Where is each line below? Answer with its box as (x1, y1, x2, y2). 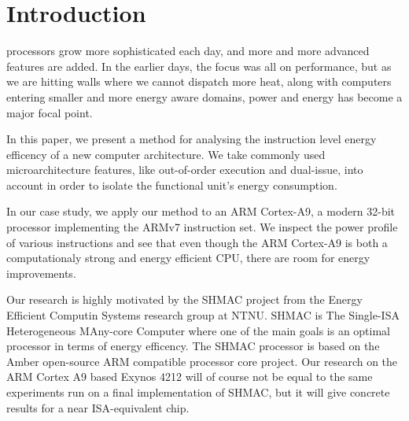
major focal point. (6, 104, 93, 120)
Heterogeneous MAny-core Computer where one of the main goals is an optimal (6, 322, 391, 338)
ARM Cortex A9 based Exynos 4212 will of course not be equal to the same (6, 368, 373, 385)
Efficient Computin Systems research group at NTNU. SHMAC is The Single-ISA (6, 307, 400, 323)
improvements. (6, 264, 76, 281)
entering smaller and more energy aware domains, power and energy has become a (6, 88, 403, 105)
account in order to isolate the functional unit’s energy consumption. (6, 176, 337, 193)
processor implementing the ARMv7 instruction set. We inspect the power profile (6, 219, 398, 235)
